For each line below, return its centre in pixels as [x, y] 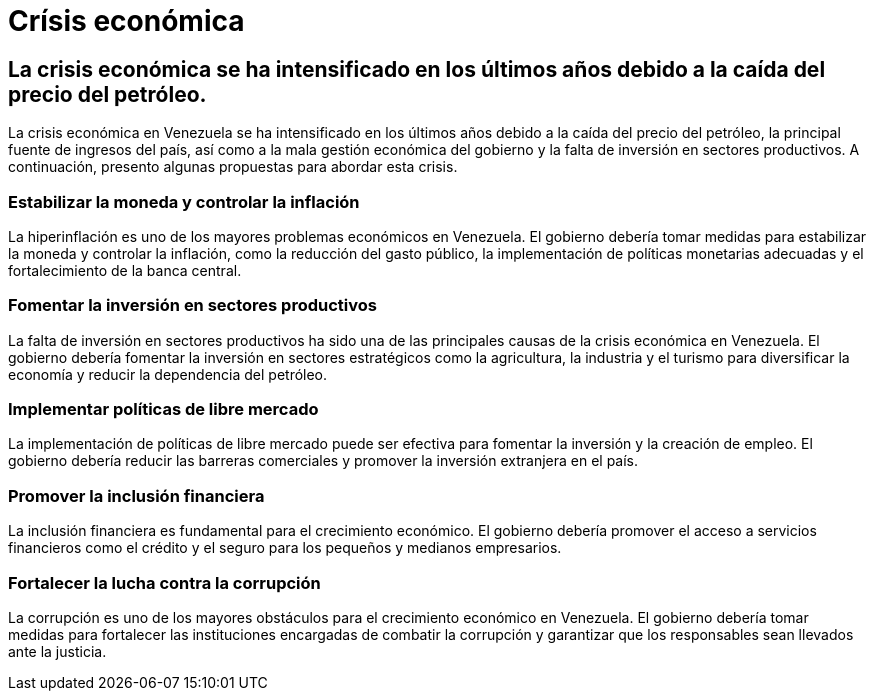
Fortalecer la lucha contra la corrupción [164, 582]
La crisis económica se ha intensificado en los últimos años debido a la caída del [417, 69]
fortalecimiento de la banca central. [125, 270]
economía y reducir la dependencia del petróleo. [168, 374]
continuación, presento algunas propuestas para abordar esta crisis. [233, 167]
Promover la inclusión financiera [136, 495]
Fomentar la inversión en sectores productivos [192, 305]
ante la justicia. [57, 651]
